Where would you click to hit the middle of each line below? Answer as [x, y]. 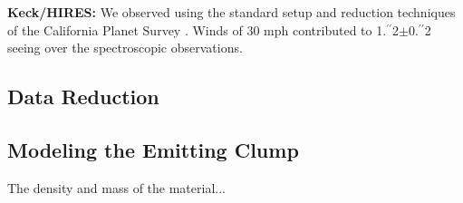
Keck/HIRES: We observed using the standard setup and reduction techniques [231, 12]
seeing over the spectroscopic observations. [125, 48]
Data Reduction [83, 97]
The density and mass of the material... [116, 187]
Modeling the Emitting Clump [153, 149]
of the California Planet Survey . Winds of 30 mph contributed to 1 [195, 29]
